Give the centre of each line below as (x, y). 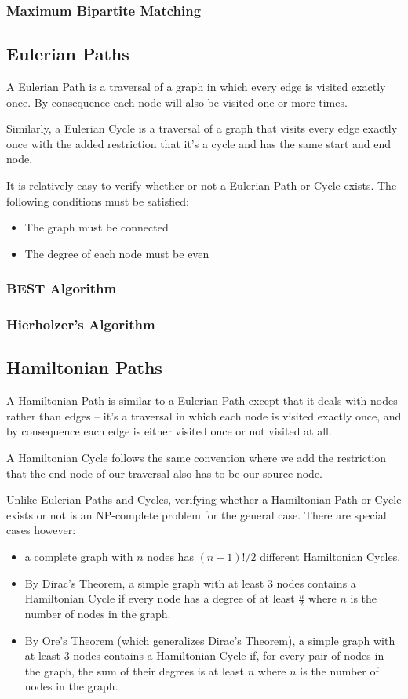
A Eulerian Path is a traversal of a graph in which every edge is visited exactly (196, 87)
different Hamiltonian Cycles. (330, 557)
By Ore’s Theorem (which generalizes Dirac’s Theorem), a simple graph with (210, 640)
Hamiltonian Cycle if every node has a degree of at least (160, 598)
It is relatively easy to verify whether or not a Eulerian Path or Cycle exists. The (202, 186)
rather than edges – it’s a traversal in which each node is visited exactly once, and (204, 415)
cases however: (41, 530)
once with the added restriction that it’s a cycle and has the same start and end (199, 143)
